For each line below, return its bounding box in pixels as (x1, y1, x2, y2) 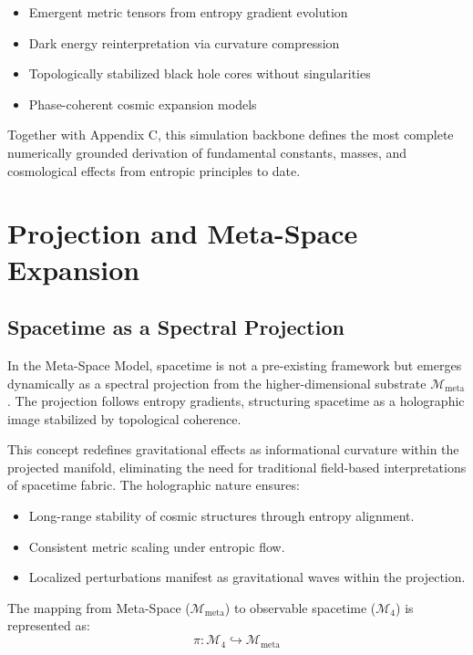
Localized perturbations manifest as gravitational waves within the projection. (28, 567, 466, 587)
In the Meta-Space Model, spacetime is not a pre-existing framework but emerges (7, 355, 462, 374)
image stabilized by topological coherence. (7, 409, 242, 428)
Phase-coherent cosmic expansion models (28, 94, 257, 113)
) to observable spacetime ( (224, 598, 376, 617)
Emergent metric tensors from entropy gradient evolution (28, 3, 348, 21)
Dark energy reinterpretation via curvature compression (28, 33, 340, 52)
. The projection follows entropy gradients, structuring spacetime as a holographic (7, 391, 465, 411)
